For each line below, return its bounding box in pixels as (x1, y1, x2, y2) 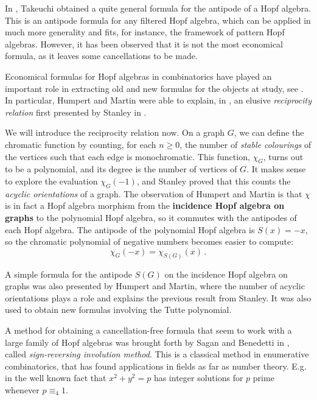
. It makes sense (246, 163, 306, 175)
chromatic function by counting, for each (5, 138, 156, 150)
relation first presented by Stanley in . (5, 105, 147, 118)
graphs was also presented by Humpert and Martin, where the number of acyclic (5, 279, 305, 292)
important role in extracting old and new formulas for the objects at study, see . (5, 82, 304, 94)
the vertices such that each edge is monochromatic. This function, (5, 150, 250, 163)
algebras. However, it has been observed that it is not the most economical (5, 37, 284, 50)
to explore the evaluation (5, 174, 98, 187)
